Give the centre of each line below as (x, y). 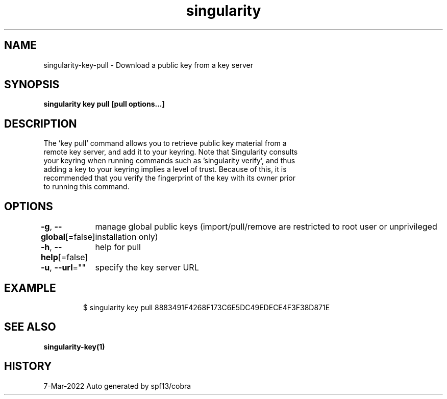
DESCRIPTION (41, 123)
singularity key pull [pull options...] (104, 104)
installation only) (127, 237)
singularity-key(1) (74, 346)
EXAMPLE (30, 288)
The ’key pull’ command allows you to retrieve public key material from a (165, 143)
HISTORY (28, 366)
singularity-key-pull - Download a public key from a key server (148, 65)
